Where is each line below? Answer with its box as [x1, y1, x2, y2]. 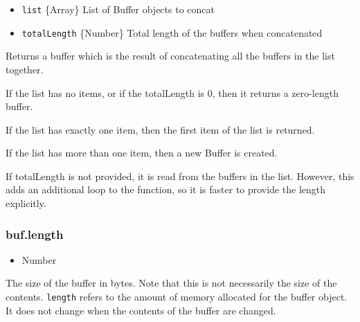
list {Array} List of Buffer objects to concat [21, 2, 215, 16]
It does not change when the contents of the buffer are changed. [6, 303, 276, 317]
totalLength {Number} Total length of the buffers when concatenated [21, 25, 323, 39]
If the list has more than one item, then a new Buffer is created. [6, 145, 278, 160]
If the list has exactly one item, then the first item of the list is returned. [6, 122, 315, 136]
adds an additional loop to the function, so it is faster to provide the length [6, 182, 326, 197]
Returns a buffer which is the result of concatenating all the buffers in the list [6, 48, 335, 63]
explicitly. [6, 196, 46, 211]
